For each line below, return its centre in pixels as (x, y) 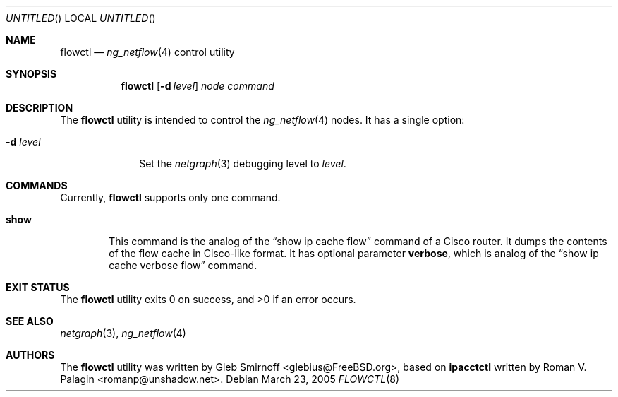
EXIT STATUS (38, 287)
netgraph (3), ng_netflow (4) (123, 333)
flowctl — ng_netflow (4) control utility (147, 52)
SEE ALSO (30, 321)
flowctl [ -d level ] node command (198, 86)
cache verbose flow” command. (183, 265)
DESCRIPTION (40, 108)
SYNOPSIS (31, 74)
